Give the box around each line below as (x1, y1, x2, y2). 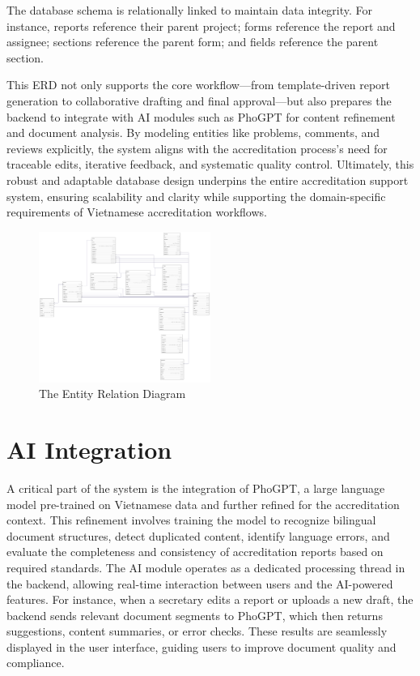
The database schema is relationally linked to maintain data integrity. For (6, 2, 373, 18)
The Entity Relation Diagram (39, 385, 186, 402)
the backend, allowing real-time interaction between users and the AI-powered (6, 575, 393, 592)
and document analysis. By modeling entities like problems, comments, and (6, 124, 380, 141)
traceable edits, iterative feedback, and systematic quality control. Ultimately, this (6, 156, 414, 173)
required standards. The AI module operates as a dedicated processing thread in (6, 558, 405, 575)
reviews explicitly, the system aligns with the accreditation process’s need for (6, 139, 388, 156)
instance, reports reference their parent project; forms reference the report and (6, 17, 396, 34)
